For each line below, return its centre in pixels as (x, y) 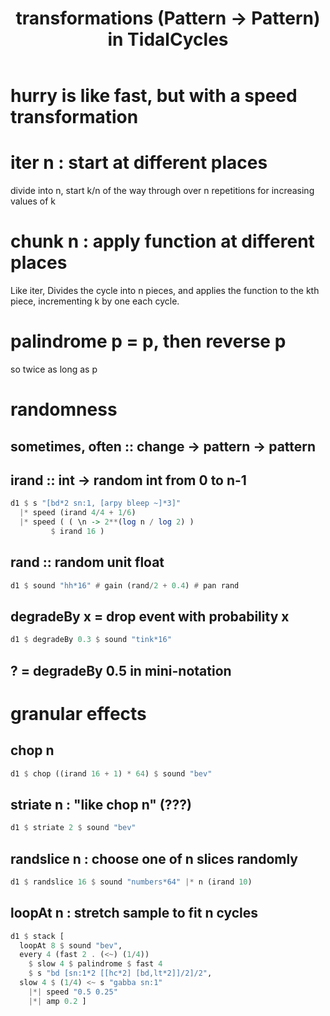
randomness (64, 409)
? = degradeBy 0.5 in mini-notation (121, 670)
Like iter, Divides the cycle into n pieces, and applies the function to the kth (165, 291)
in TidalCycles (168, 39)
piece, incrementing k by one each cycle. (95, 301)
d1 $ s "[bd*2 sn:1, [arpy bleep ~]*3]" (96, 503)
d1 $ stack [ (37, 936)
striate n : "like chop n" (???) (101, 804)
